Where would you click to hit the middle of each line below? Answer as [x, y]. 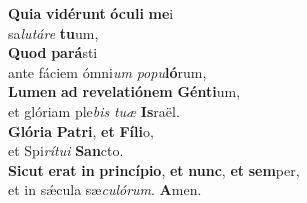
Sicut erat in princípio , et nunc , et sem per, [154, 169]
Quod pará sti [53, 52]
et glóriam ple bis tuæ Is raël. [94, 110]
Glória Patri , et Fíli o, [81, 130]
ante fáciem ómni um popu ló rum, [107, 71]
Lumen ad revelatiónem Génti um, [124, 91]
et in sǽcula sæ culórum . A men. [105, 189]
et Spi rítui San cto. [66, 150]
